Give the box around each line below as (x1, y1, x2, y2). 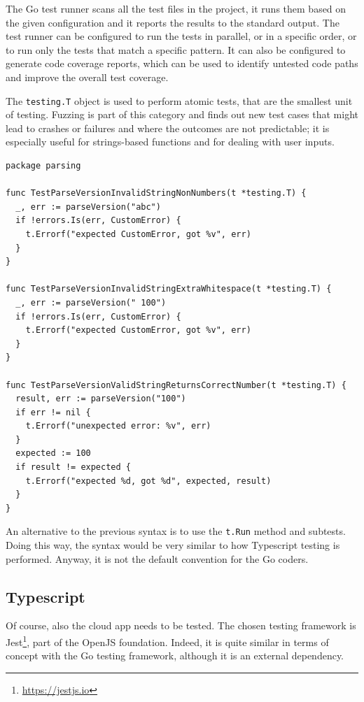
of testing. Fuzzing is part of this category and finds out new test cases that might (6, 107, 359, 122)
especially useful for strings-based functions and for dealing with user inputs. (6, 134, 335, 149)
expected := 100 (15, 448, 91, 459)
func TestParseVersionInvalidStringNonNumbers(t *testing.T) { (6, 188, 307, 199)
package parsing (6, 161, 81, 171)
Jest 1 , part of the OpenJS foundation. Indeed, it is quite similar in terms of (6, 633, 329, 649)
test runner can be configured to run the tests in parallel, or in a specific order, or (6, 29, 357, 43)
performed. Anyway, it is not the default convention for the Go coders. (6, 551, 309, 566)
